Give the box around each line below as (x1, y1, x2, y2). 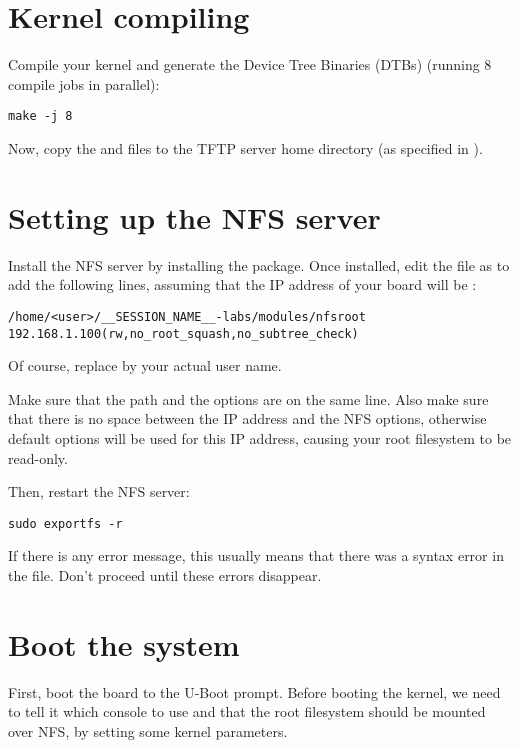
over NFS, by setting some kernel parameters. (8, 720, 288, 741)
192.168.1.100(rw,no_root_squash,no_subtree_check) (8, 326, 359, 341)
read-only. (8, 447, 68, 468)
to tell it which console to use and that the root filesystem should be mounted (8, 701, 486, 722)
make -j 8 (8, 109, 73, 124)
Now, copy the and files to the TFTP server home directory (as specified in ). (8, 137, 483, 158)
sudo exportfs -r (8, 516, 123, 531)
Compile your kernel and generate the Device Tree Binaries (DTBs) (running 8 (8, 54, 492, 75)
